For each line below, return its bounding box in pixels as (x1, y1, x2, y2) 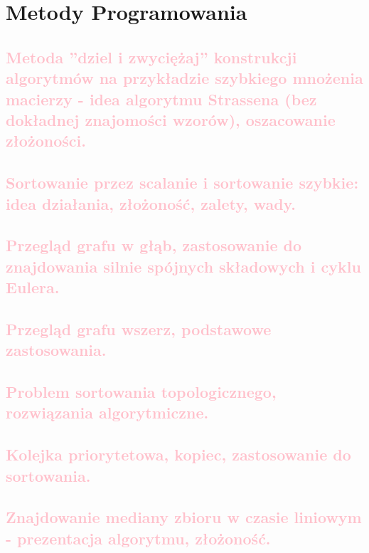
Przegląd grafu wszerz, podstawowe (6, 317, 272, 339)
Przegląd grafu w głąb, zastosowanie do (6, 234, 302, 256)
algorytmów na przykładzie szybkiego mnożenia (6, 67, 363, 89)
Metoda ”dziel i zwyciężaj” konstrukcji (6, 46, 297, 68)
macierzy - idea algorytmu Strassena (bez (6, 88, 317, 110)
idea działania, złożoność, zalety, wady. (6, 192, 296, 214)
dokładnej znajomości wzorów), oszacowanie (6, 108, 336, 130)
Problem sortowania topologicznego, (6, 381, 277, 403)
